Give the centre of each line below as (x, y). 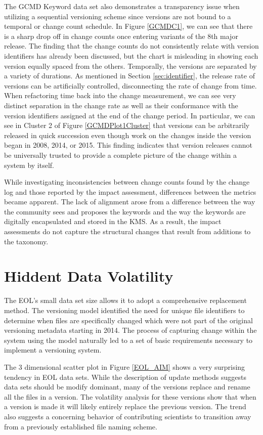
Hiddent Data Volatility (89, 276)
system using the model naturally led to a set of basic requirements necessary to (128, 340)
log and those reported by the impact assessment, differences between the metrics (130, 191)
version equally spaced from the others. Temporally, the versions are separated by (130, 66)
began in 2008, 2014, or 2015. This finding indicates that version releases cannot (128, 145)
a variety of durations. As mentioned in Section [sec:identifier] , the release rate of (129, 76)
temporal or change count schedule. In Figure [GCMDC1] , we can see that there (128, 26)
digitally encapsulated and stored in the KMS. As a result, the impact (113, 221)
